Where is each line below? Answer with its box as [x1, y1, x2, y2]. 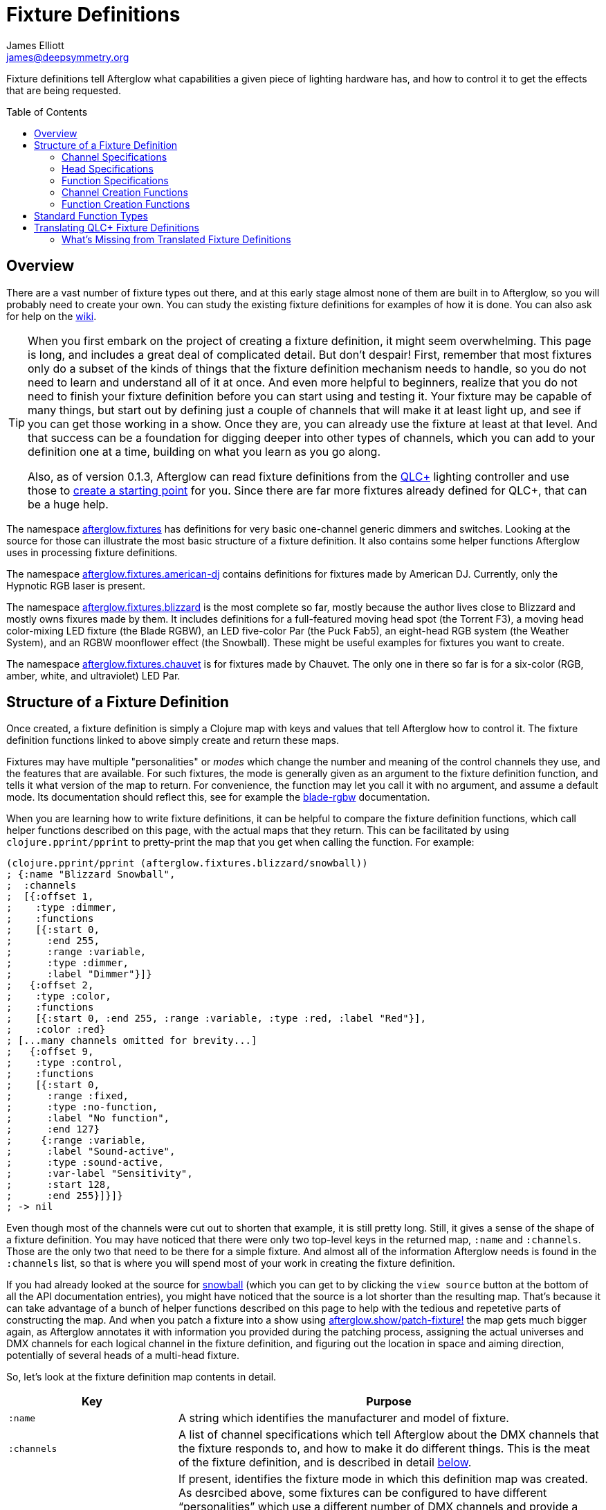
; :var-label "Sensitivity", [6, 1168, 193, 1180]
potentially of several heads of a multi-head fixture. [6, 1349, 240, 1362]
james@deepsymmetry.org [6, 51, 129, 63]
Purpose [366, 1394, 412, 1409]
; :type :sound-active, [6, 1157, 164, 1169]
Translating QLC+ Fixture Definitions [34, 221, 199, 233]
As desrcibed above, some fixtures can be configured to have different [178, 1486, 547, 1500]
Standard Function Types [34, 209, 148, 222]
